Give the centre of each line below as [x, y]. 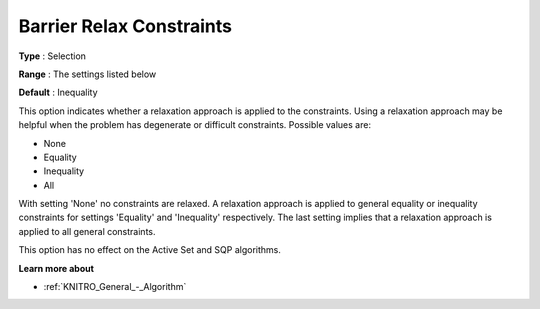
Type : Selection [52, 56]
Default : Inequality [58, 92]
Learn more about [56, 268]
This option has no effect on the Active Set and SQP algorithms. [150, 250]
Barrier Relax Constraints [125, 26]
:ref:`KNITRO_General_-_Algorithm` [115, 287]
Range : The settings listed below [87, 74]
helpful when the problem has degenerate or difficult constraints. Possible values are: [195, 125]
